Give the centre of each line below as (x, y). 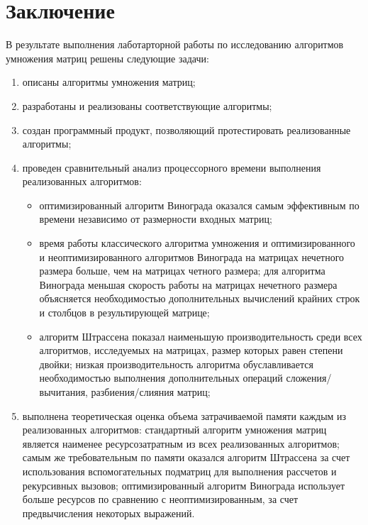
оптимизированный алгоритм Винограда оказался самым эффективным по (199, 205)
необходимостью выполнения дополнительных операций (161, 378)
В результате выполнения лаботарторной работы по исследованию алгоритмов (175, 44)
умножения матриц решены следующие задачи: (107, 58)
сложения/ (309, 378)
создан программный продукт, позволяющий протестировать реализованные (186, 129)
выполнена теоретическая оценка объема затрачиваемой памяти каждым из (184, 415)
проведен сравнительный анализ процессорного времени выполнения (172, 167)
